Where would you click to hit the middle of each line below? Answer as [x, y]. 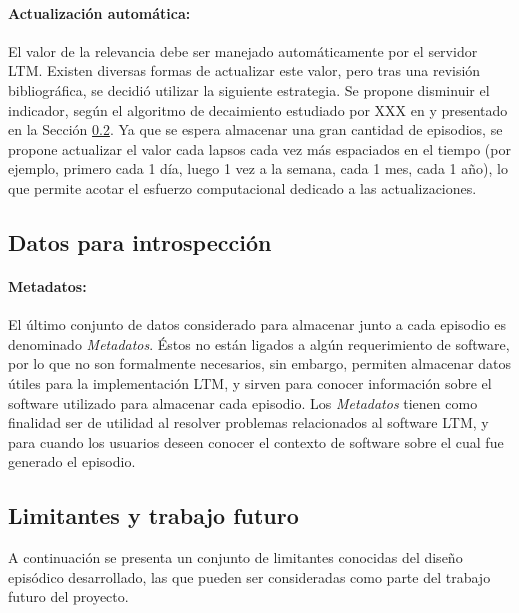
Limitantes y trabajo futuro [153, 515]
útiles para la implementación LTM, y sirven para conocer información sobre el [250, 382]
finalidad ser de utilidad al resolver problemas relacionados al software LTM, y [248, 422]
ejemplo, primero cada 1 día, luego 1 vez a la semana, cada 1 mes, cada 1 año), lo [258, 168]
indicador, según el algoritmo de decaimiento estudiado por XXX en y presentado [258, 109]
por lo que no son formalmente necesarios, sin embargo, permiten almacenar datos [260, 363]
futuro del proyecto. [68, 596]
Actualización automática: [99, 12]
